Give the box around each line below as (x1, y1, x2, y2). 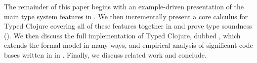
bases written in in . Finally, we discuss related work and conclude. (4, 49, 207, 60)
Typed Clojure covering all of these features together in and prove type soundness (4, 21, 252, 31)
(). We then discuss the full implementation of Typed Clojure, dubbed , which (4, 30, 241, 40)
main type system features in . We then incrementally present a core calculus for (4, 11, 248, 21)
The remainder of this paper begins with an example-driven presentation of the (4, 1, 244, 11)
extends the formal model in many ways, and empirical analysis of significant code (4, 40, 253, 50)
